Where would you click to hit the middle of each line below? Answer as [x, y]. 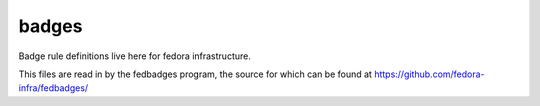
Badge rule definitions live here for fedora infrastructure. [135, 56]
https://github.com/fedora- [429, 74]
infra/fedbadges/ [53, 88]
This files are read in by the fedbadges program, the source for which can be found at [195, 74]
